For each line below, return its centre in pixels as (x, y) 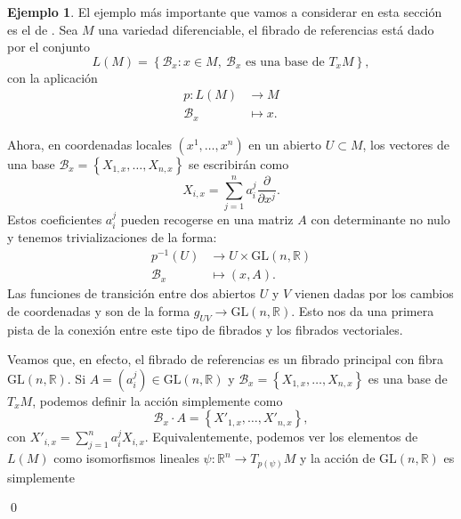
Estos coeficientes (55, 219)
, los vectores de (406, 144)
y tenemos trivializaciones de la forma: (112, 237)
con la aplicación (53, 77)
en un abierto (285, 144)
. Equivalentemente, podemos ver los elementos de (281, 437)
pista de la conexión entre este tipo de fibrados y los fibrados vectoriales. (205, 329)
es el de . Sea (43, 29)
